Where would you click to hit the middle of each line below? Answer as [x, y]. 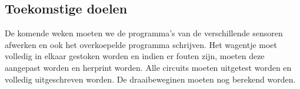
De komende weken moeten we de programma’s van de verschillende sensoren [144, 33]
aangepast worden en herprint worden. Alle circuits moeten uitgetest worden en [148, 67]
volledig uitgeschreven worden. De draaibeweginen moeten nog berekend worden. [150, 79]
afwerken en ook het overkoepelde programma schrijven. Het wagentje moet [141, 44]
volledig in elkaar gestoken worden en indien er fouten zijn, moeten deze [135, 56]
